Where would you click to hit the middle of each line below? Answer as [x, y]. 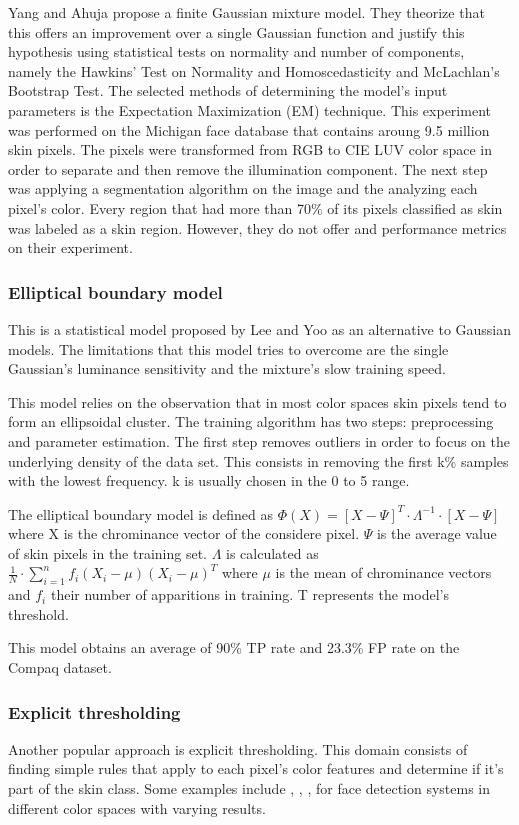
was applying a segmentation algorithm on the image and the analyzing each [243, 188]
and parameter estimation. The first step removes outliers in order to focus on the [259, 440]
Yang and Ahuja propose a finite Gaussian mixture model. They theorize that [246, 12]
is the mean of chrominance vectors [383, 572]
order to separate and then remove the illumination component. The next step [248, 168]
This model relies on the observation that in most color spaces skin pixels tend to [257, 401]
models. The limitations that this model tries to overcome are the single [228, 348]
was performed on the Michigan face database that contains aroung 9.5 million [249, 129]
